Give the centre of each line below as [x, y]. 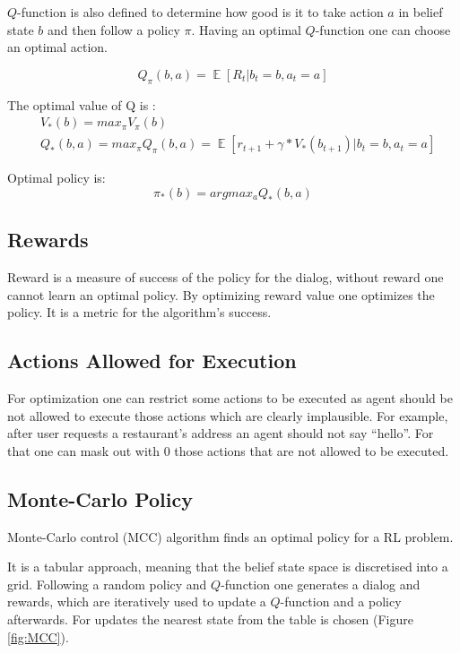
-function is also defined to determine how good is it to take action [200, 12]
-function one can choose [383, 29]
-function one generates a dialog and [321, 584]
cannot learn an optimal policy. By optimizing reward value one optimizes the [221, 294]
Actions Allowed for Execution [152, 361]
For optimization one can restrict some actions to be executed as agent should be [230, 398]
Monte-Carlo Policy [100, 498]
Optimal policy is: [56, 178]
